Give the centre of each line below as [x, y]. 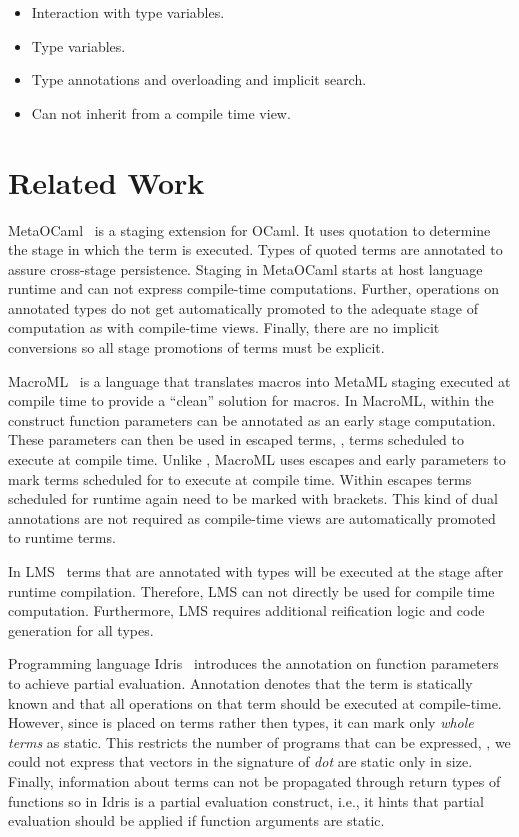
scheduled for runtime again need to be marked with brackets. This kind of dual [253, 498]
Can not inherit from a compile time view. [161, 112]
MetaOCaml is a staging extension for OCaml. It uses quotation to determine [249, 229]
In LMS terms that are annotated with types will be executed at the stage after [256, 571]
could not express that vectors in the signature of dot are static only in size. [240, 761]
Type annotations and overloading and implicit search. [199, 79]
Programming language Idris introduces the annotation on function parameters [253, 663]
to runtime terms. [62, 537]
